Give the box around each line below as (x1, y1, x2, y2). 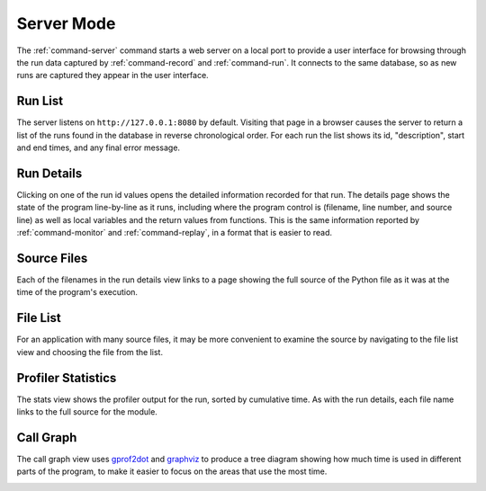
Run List (16, 94, 63, 109)
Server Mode (16, 13, 116, 33)
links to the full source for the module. (16, 406, 157, 417)
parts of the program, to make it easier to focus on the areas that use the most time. (16, 466, 328, 477)
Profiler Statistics (16, 370, 117, 386)
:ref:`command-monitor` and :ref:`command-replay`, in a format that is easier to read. (16, 228, 333, 238)
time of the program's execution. (16, 287, 139, 298)
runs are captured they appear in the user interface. (16, 70, 209, 81)
